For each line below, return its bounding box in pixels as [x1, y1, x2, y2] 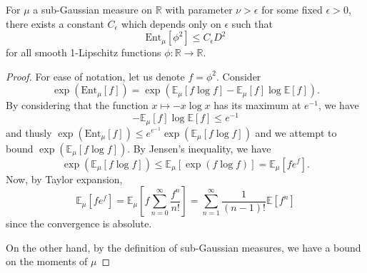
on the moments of [6, 254, 88, 269]
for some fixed [261, 2, 323, 16]
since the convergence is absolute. [6, 216, 152, 231]
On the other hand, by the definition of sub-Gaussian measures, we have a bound [6, 239, 361, 254]
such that [231, 16, 273, 31]
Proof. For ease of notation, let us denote [6, 68, 185, 83]
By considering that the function [6, 98, 149, 113]
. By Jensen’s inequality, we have [127, 140, 271, 155]
